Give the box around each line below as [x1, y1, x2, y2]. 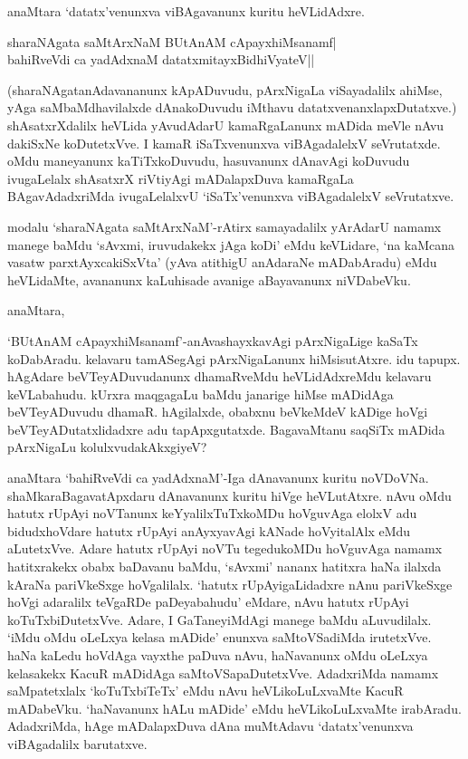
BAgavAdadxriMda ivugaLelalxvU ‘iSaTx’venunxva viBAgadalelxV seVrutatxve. [7, 187, 454, 206]
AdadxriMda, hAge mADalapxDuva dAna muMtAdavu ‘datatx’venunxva [7, 716, 414, 735]
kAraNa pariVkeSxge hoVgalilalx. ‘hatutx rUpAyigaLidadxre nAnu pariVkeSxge [7, 574, 453, 593]
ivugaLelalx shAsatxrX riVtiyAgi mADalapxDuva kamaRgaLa [7, 168, 354, 187]
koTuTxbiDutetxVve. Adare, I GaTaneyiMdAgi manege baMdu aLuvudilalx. [7, 610, 432, 629]
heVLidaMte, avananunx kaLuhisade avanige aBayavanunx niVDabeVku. [7, 270, 411, 289]
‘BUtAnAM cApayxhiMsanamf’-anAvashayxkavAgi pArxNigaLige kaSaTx [7, 331, 418, 350]
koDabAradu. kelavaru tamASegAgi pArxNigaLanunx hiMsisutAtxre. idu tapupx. [7, 349, 461, 368]
